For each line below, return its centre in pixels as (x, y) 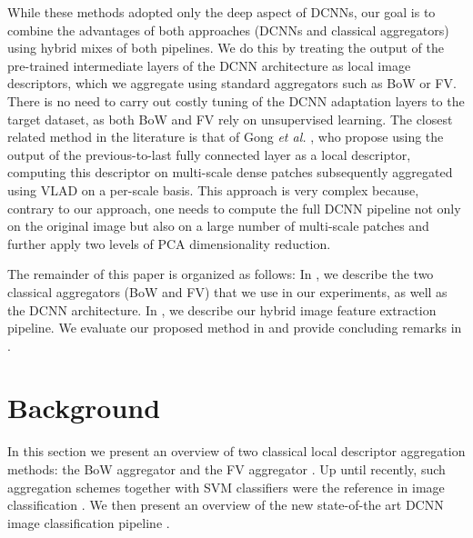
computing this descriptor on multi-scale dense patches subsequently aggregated (230, 172)
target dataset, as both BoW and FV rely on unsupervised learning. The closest (230, 119)
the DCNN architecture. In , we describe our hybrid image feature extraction (222, 309)
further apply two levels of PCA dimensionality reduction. (169, 243)
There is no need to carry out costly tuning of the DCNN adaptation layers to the (236, 100)
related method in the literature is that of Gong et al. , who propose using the (226, 137)
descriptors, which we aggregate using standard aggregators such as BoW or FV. (232, 83)
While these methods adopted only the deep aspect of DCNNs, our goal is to (221, 12)
